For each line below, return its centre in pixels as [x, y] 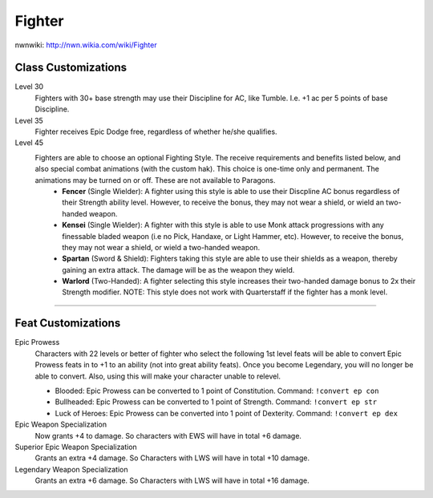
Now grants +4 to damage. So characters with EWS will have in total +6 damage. [168, 435]
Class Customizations [71, 68]
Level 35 [29, 120]
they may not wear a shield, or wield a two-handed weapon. [161, 247]
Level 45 [29, 143]
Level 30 [29, 87]
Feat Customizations [68, 324]
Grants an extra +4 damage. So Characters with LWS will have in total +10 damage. [172, 458]
